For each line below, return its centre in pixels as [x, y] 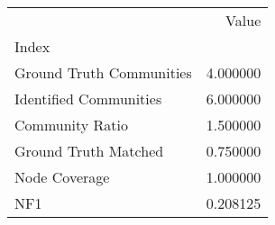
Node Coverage [62, 177]
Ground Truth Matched [89, 151]
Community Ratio [72, 125]
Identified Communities [88, 99]
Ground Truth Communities [103, 72]
